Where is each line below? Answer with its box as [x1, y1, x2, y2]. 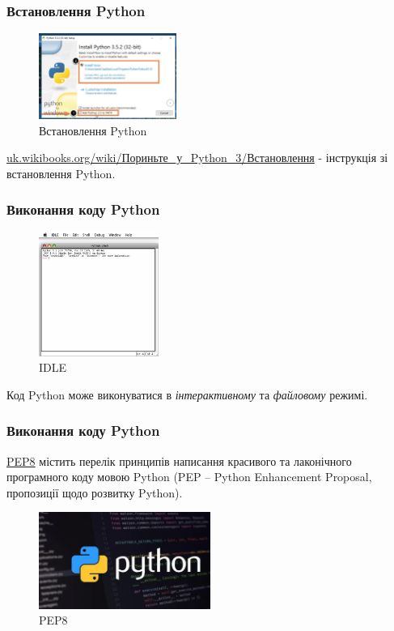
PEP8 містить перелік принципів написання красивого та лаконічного [6, 452, 352, 469]
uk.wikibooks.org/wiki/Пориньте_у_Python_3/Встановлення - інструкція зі [6, 149, 388, 166]
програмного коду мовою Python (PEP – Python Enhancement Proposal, [6, 468, 372, 485]
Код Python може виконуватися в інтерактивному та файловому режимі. [6, 386, 368, 403]
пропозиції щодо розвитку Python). [6, 484, 183, 501]
